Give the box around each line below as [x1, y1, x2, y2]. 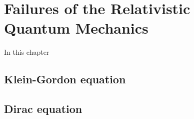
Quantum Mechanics [4, 18, 148, 38]
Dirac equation [4, 101, 82, 116]
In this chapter [4, 47, 49, 57]
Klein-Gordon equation [4, 71, 126, 87]
